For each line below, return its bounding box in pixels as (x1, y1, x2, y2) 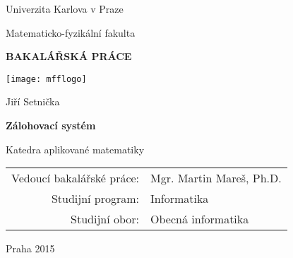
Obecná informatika (150, 211, 249, 228)
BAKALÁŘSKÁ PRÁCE (6, 49, 132, 64)
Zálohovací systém (6, 118, 96, 133)
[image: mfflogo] (6, 74, 87, 84)
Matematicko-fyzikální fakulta (6, 25, 136, 40)
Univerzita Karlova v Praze (6, 1, 124, 16)
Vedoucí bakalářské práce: (11, 170, 140, 187)
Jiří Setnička (6, 94, 60, 109)
